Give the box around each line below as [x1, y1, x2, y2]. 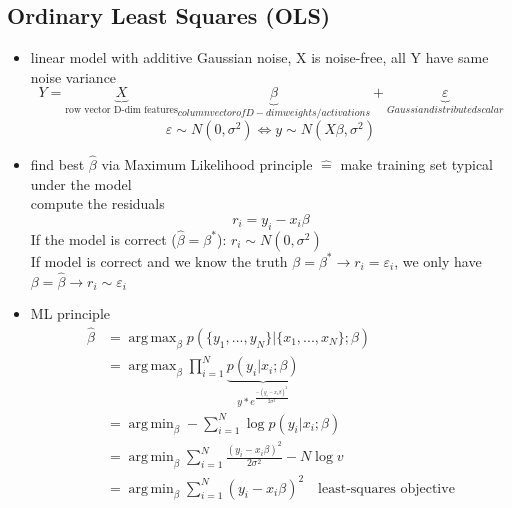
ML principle [30, 303, 110, 324]
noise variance [30, 66, 117, 87]
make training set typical [340, 154, 494, 175]
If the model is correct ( [30, 228, 177, 249]
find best [30, 154, 85, 175]
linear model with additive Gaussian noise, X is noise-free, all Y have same [30, 47, 489, 68]
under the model [30, 173, 132, 194]
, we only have [394, 250, 482, 271]
